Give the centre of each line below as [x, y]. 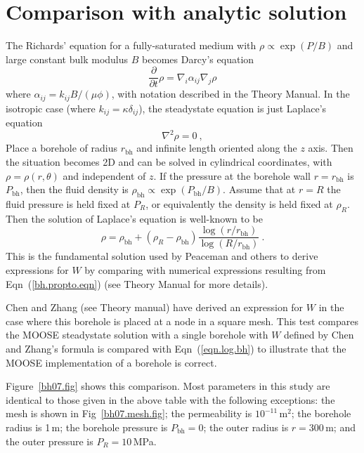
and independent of [104, 175]
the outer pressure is [50, 441]
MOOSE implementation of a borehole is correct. [111, 362]
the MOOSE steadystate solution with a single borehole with [137, 335]
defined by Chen [319, 335]
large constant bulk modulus [67, 59]
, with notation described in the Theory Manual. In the [230, 94]
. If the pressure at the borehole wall [232, 175]
